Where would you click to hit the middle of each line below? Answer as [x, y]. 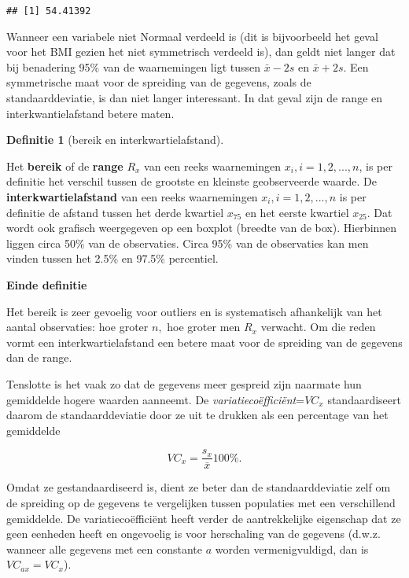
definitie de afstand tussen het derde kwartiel [115, 212]
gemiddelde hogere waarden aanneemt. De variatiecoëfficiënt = [156, 399]
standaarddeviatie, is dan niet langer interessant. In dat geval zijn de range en [195, 98]
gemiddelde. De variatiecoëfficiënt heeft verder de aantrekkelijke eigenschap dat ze [204, 518]
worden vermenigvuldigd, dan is [292, 549]
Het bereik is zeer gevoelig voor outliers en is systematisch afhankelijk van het [194, 311]
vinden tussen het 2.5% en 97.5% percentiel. [112, 258]
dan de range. [39, 357]
